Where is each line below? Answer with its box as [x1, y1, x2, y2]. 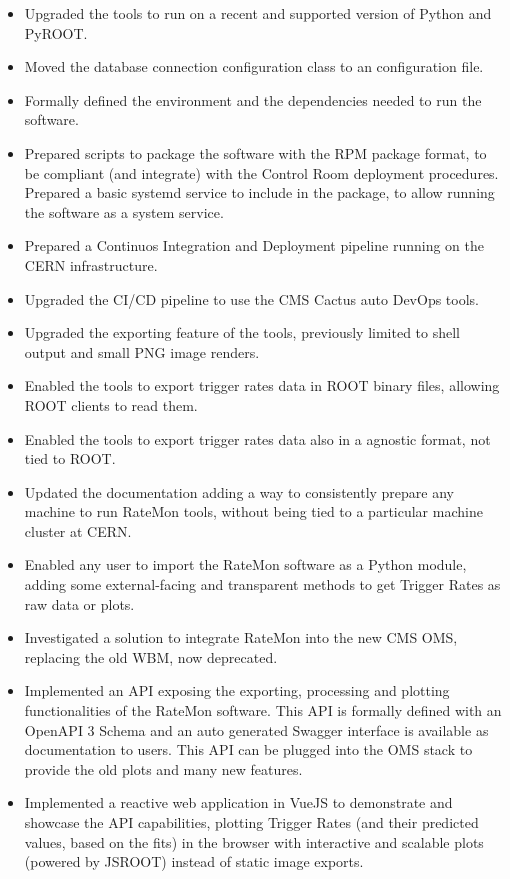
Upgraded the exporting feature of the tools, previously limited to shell [24, 322, 460, 343]
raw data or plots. [24, 593, 135, 614]
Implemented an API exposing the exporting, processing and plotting [24, 680, 450, 701]
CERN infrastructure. [24, 254, 158, 275]
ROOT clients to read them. [24, 394, 198, 415]
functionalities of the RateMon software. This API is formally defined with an [24, 700, 502, 721]
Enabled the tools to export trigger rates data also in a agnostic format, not [24, 428, 491, 449]
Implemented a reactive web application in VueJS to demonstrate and [24, 792, 453, 813]
